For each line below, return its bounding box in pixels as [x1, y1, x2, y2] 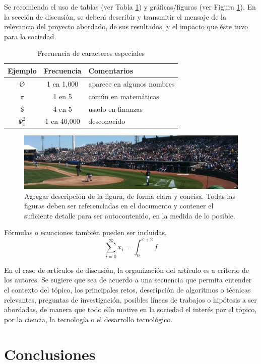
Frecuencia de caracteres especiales [37, 48, 145, 58]
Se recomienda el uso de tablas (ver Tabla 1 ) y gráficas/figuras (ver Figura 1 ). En [4, 2, 256, 12]
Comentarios [88, 65, 134, 76]
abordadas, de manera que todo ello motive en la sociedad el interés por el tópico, [4, 304, 257, 315]
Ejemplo [8, 65, 37, 76]
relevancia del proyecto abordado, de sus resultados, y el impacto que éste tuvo [4, 21, 248, 32]
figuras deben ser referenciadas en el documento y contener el [24, 200, 214, 211]
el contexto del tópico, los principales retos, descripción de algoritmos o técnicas [4, 284, 251, 295]
